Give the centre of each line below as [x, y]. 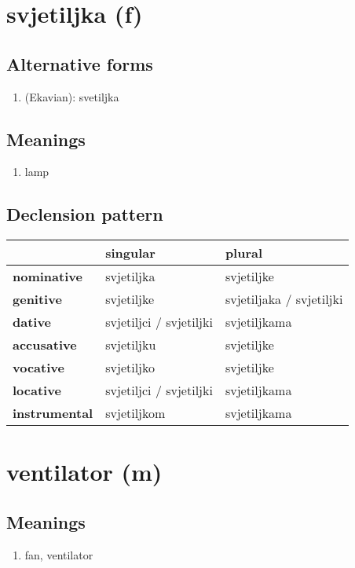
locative [37, 390]
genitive [37, 299]
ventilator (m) [84, 472]
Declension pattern [85, 214]
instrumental [53, 413]
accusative [45, 345]
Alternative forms [80, 63]
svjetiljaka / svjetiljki [284, 299]
